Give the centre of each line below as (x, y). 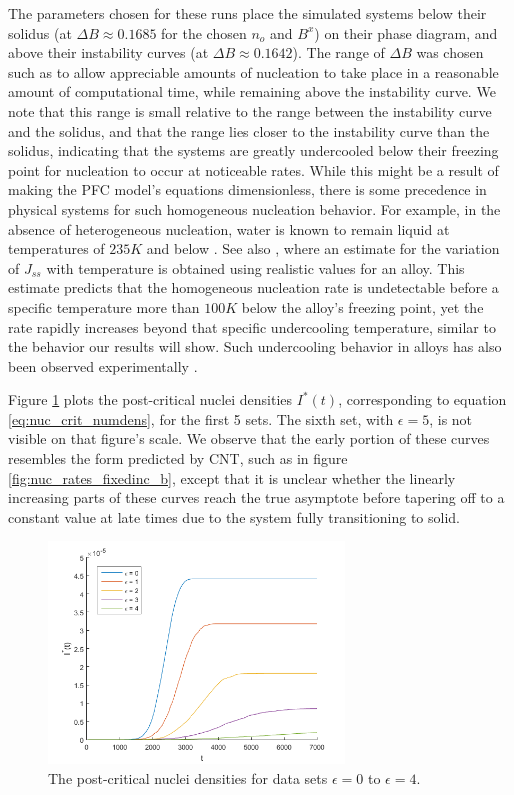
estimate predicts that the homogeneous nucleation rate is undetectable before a (253, 287)
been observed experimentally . (103, 365)
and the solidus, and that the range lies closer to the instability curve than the (249, 130)
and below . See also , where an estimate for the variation (323, 248)
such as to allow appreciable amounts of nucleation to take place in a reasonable (253, 71)
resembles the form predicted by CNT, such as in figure (178, 458)
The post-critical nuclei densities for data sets (188, 777)
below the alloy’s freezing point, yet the (362, 306)
